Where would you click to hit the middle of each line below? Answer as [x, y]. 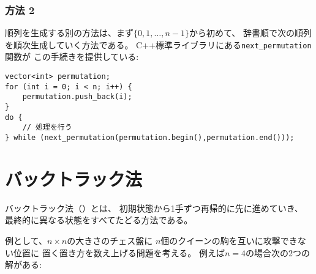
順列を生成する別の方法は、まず [69, 33]
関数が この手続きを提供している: [72, 57]
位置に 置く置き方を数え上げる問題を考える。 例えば [119, 252]
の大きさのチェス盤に [110, 240]
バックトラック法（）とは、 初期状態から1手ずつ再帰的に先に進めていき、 [154, 208]
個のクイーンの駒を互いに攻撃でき [229, 240]
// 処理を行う [47, 128]
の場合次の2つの [277, 252]
